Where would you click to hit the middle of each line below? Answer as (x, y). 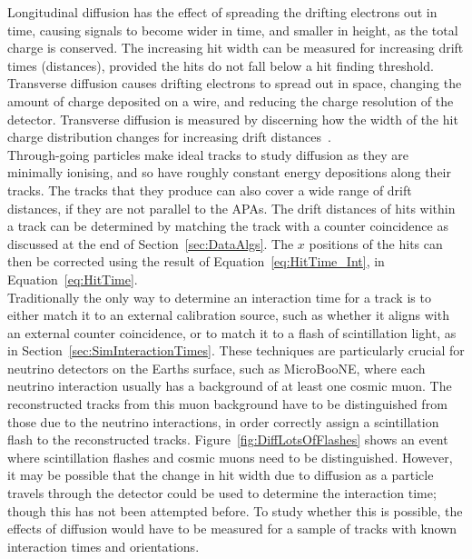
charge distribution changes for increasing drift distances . (169, 137)
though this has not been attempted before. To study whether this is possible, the (235, 510)
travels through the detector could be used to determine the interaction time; (222, 493)
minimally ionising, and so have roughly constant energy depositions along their (229, 172)
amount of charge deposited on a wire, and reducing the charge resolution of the (231, 100)
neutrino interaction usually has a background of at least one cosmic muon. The (230, 386)
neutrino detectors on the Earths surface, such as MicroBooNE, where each (216, 368)
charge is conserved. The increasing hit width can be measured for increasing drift (236, 48)
